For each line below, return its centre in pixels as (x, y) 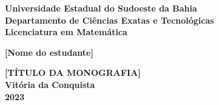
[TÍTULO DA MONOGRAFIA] (73, 73)
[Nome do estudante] (49, 52)
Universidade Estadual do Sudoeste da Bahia (101, 8)
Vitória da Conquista (50, 84)
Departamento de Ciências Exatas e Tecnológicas (109, 20)
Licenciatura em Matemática (66, 32)
